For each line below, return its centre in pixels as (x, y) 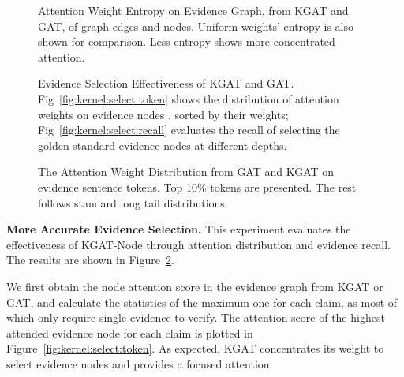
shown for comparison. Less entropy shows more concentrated (187, 41)
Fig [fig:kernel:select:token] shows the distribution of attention (189, 98)
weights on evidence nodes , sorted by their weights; (163, 114)
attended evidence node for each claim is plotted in (130, 332)
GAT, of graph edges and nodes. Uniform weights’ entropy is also (196, 26)
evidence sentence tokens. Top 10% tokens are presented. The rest (197, 187)
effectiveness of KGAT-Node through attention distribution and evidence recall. (198, 244)
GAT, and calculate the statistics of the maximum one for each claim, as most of (202, 302)
